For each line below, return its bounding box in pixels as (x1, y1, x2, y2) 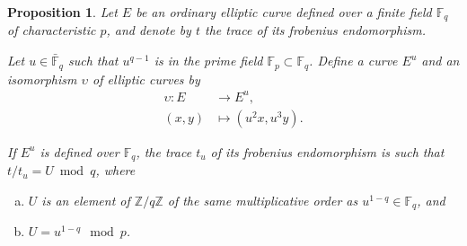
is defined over (40, 142, 119, 161)
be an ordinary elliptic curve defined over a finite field (136, 3, 432, 21)
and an (421, 51, 460, 70)
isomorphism (7, 69, 77, 88)
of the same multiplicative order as (167, 190, 358, 209)
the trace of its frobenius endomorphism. (205, 21, 427, 40)
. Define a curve (309, 51, 398, 70)
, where (95, 161, 136, 180)
